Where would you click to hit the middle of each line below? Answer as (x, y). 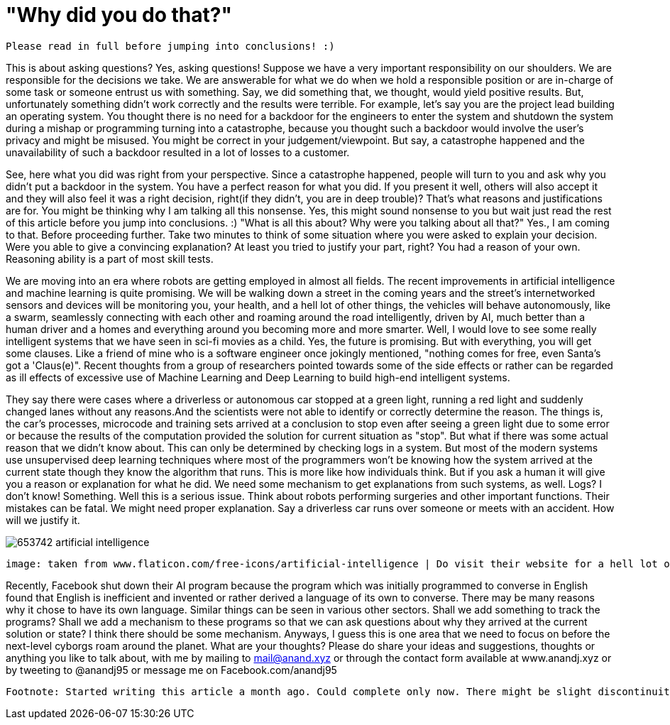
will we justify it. (43, 520)
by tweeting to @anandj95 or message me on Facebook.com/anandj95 (171, 670)
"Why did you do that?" (119, 15)
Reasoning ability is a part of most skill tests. (110, 258)
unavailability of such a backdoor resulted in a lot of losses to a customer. (178, 152)
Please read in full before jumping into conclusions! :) (170, 46)
